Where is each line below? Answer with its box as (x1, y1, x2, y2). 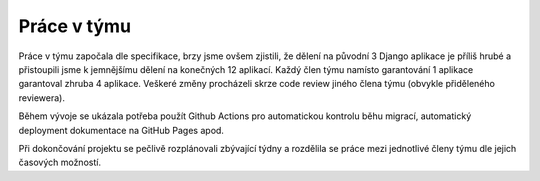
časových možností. (18, 156, 102, 169)
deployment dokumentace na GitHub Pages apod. (18, 124, 225, 136)
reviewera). (18, 91, 65, 104)
